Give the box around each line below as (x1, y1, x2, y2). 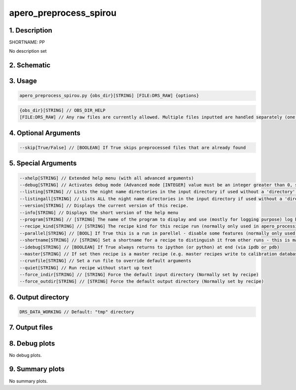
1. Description (9, 26, 53, 35)
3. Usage (9, 77, 37, 85)
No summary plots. (9, 378, 48, 384)
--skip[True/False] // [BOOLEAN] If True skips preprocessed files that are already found (19, 145, 246, 150)
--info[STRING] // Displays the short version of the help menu (19, 210, 179, 215)
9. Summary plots (9, 365, 65, 373)
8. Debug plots (9, 339, 55, 348)
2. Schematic (9, 61, 51, 70)
